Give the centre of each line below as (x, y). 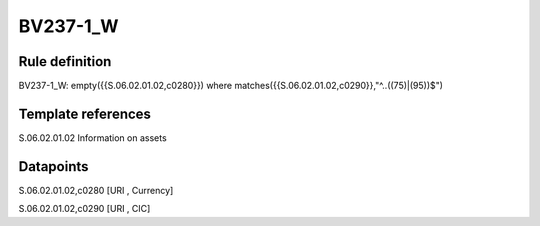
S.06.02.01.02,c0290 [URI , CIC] (84, 209)
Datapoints (53, 166)
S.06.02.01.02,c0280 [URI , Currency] (96, 190)
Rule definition (65, 61)
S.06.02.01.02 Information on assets (92, 137)
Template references (85, 113)
